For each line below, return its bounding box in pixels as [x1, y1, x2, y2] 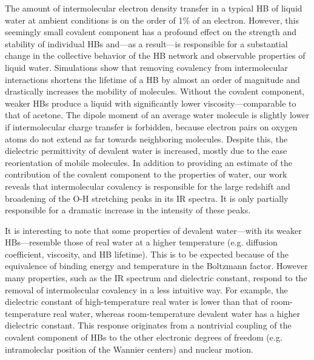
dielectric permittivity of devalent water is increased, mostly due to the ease [5, 144, 287, 157]
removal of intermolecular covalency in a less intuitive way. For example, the [5, 283, 288, 296]
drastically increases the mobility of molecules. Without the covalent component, [5, 85, 305, 98]
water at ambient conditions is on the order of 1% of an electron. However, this [5, 13, 299, 26]
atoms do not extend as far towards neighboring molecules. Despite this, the [5, 132, 288, 145]
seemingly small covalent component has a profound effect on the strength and [5, 25, 297, 38]
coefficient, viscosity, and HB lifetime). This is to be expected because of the [5, 247, 289, 260]
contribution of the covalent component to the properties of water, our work [5, 168, 287, 181]
